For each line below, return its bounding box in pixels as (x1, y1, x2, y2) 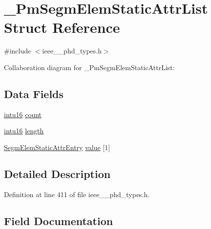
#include (4, 46, 31, 56)
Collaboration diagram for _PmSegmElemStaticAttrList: (4, 62, 175, 72)
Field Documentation (4, 213, 113, 228)
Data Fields (4, 86, 64, 101)
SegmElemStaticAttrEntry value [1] (4, 142, 110, 152)
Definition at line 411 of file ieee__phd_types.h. (4, 189, 150, 199)
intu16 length (4, 126, 44, 136)
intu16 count (4, 109, 42, 119)
